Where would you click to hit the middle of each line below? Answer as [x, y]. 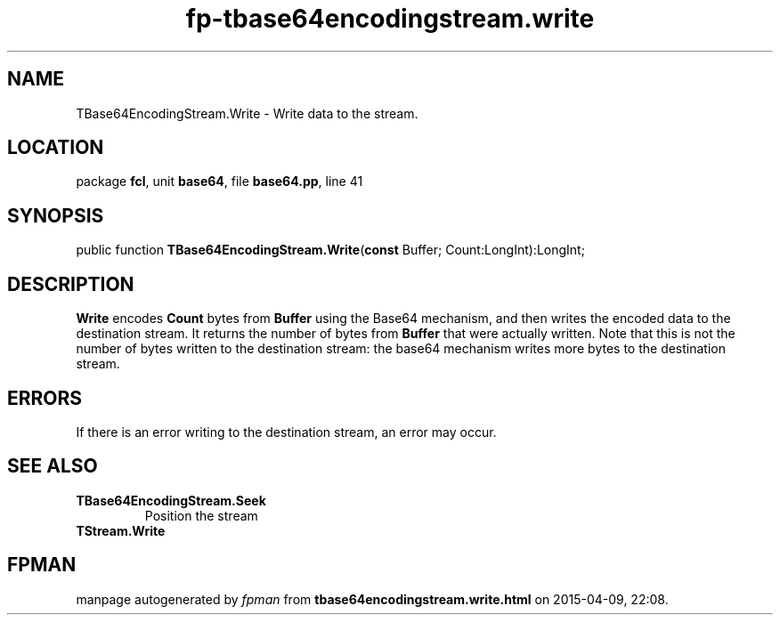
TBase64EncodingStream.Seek [171, 500]
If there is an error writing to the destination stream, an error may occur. [286, 432]
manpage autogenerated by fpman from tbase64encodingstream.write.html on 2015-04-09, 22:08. [372, 599]
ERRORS [45, 398]
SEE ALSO [53, 466]
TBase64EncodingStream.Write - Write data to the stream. [247, 113]
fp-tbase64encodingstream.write [390, 19]
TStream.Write [121, 530]
